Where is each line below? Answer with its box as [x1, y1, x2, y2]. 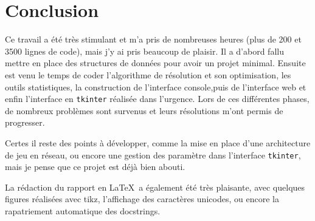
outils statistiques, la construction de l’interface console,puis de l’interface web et [5, 80, 306, 93]
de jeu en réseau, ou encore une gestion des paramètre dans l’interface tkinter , [5, 148, 301, 161]
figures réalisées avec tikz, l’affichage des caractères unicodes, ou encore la [5, 192, 279, 205]
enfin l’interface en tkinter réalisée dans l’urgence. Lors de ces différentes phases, [5, 92, 310, 105]
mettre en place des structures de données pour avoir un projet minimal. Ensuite [5, 56, 306, 69]
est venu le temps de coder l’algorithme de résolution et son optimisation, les [5, 68, 291, 81]
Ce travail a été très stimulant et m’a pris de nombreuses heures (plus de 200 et [5, 33, 302, 46]
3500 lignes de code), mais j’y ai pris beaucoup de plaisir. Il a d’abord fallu [5, 44, 284, 57]
